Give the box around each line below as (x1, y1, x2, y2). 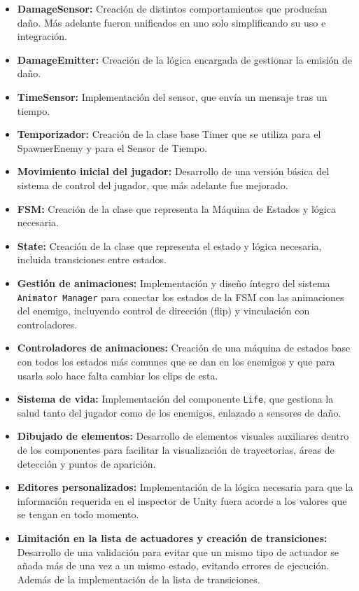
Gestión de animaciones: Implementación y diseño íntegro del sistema (17, 275, 330, 290)
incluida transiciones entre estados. (17, 252, 167, 267)
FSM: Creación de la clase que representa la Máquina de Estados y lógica (17, 201, 336, 216)
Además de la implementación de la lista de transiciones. (17, 571, 260, 586)
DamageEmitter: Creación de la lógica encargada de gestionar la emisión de (17, 52, 353, 67)
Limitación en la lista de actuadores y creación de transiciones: (17, 530, 328, 545)
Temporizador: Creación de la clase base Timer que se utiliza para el (17, 127, 321, 141)
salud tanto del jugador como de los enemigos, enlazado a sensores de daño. (17, 405, 342, 419)
